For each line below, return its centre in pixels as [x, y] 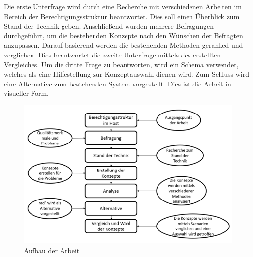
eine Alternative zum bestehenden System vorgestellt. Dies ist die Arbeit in [118, 83]
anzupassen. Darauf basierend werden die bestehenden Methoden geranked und [124, 45]
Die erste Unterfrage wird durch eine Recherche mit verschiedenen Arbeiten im [123, 6]
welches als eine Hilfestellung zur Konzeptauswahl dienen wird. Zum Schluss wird [126, 74]
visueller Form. [26, 93]
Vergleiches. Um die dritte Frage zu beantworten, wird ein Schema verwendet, [121, 64]
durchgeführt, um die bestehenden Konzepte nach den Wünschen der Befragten [124, 35]
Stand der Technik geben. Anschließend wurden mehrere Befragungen [109, 26]
